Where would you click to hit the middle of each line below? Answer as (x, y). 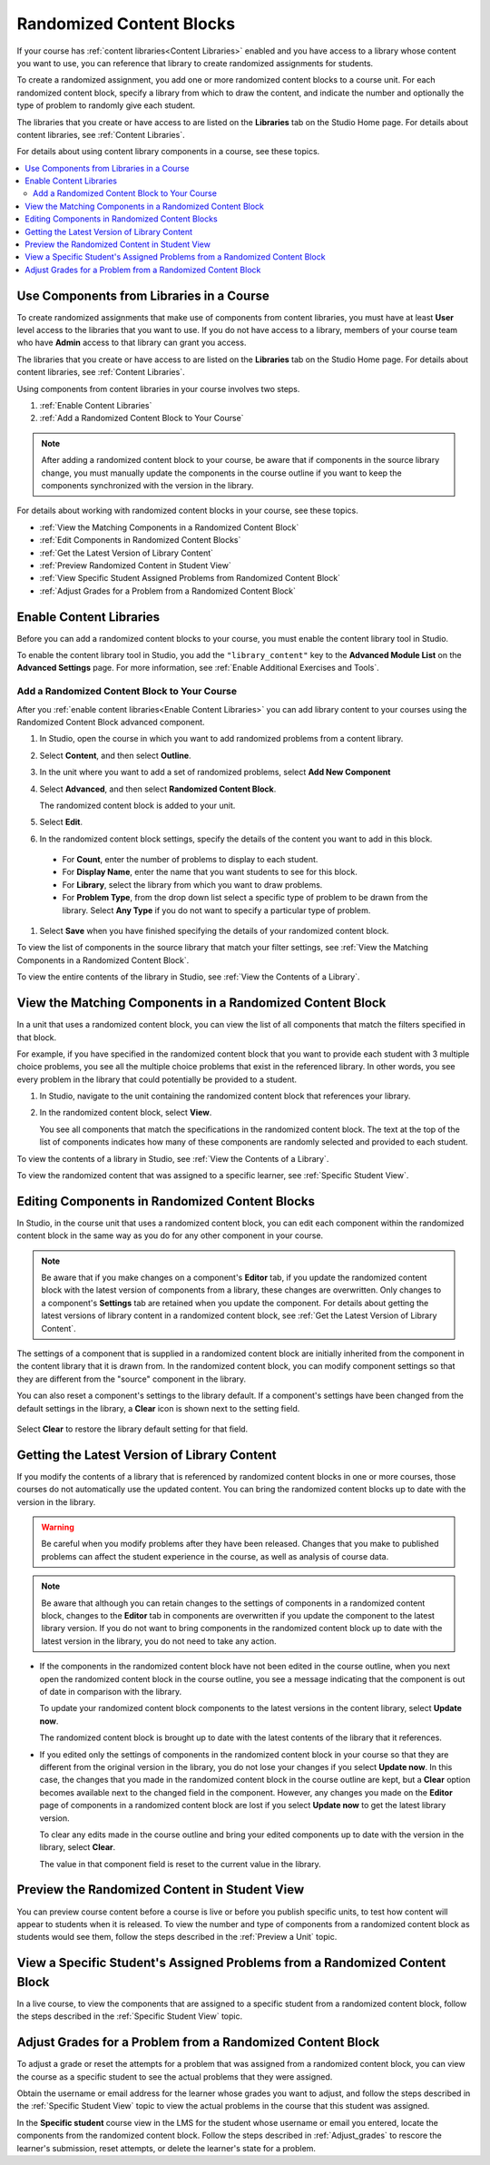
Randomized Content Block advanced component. (111, 722)
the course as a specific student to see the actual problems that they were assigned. (175, 2076)
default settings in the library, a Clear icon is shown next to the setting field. (158, 1408)
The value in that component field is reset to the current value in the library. (180, 1864)
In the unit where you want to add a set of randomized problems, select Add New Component (215, 773)
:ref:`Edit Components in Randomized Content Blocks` (140, 540)
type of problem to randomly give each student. (106, 105)
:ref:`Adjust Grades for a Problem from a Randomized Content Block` (168, 591)
